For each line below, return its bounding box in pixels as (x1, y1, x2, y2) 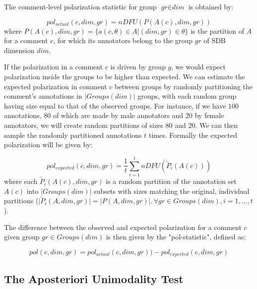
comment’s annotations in (4, 91, 82, 101)
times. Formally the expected (148, 129, 237, 140)
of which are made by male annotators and (53, 110, 184, 120)
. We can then (195, 119, 238, 130)
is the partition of (191, 25, 245, 36)
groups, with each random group (137, 91, 237, 101)
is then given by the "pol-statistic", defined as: (106, 231, 246, 242)
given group (4, 231, 40, 242)
